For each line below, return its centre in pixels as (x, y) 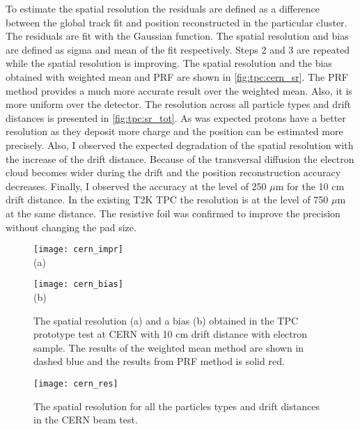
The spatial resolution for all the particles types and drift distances (177, 406)
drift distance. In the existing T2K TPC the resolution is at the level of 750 (167, 200)
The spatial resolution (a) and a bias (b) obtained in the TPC (166, 320)
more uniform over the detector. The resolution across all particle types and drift (179, 104)
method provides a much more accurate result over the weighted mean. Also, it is (179, 90)
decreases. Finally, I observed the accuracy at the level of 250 (136, 186)
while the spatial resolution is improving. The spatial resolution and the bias (169, 63)
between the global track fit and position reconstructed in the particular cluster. (177, 22)
